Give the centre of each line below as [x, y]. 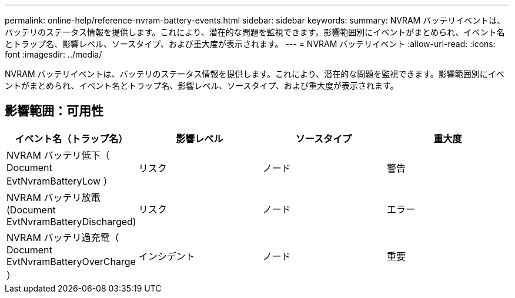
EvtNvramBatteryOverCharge [71, 261]
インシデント [167, 256]
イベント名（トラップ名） [71, 138]
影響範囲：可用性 [54, 111]
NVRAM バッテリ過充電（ [63, 237]
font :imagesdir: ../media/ [53, 54]
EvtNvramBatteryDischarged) [71, 221]
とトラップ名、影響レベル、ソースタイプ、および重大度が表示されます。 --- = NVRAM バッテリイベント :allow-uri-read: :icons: [250, 44]
